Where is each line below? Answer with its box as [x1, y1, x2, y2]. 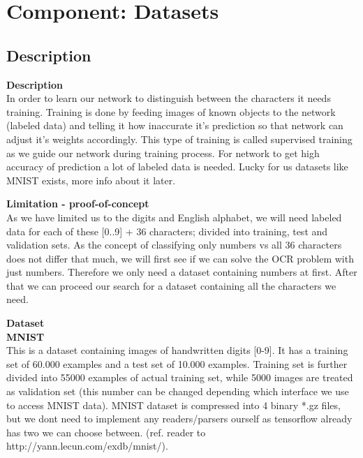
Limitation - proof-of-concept [6, 196, 149, 211]
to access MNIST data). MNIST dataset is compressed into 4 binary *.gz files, [6, 397, 341, 412]
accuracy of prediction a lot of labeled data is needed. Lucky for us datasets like [6, 159, 348, 174]
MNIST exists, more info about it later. [6, 172, 176, 187]
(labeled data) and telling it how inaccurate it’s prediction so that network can [6, 118, 343, 133]
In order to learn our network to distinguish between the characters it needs [6, 91, 331, 105]
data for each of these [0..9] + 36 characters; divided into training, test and [6, 223, 328, 238]
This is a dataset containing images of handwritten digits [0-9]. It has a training [6, 343, 348, 357]
